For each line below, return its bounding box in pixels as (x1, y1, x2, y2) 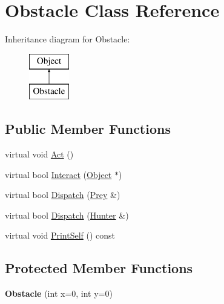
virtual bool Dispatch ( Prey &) (5, 188, 120, 201)
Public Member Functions (5, 119, 171, 138)
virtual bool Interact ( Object (5, 168, 112, 180)
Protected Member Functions (5, 259, 193, 277)
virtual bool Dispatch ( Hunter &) (5, 208, 129, 221)
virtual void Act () (5, 148, 74, 160)
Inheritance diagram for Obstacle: (5, 33, 130, 45)
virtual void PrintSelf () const (5, 229, 116, 242)
